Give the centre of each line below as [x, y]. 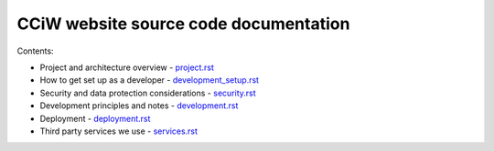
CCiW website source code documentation [183, 24]
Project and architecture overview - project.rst [127, 67]
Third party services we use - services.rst [119, 131]
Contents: [35, 51]
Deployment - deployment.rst [95, 118]
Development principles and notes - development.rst [139, 106]
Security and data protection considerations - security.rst [148, 93]
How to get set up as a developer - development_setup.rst [150, 80]
